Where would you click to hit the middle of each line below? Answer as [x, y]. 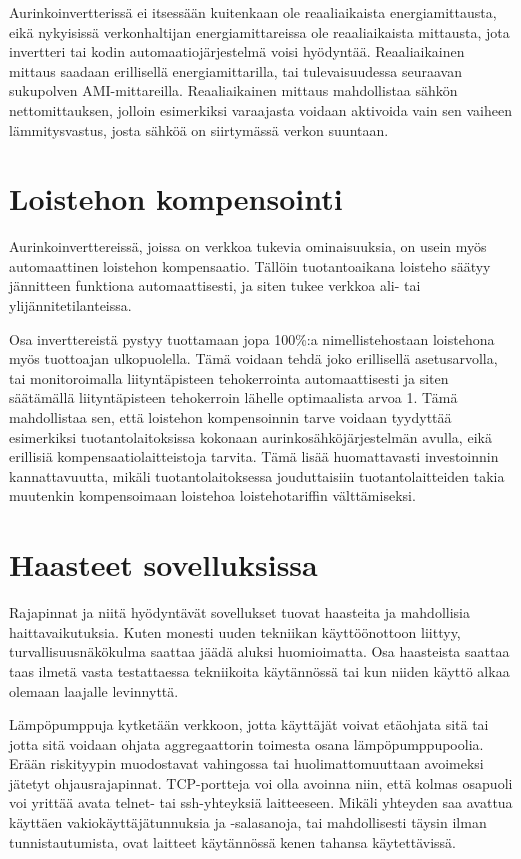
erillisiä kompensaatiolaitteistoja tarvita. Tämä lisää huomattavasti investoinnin [254, 456]
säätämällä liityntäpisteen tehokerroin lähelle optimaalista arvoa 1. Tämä [233, 397]
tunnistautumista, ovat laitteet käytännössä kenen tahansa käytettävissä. [232, 841]
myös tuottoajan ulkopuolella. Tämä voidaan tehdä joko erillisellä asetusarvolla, [253, 358]
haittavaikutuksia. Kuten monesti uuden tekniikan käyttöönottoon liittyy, [235, 631]
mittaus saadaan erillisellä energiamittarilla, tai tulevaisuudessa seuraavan [235, 70]
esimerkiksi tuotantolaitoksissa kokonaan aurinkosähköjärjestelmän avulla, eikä [250, 436]
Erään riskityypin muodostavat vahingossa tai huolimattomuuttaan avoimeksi [246, 763]
